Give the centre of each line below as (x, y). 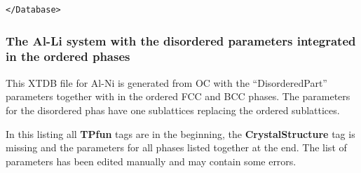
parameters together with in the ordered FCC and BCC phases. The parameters (178, 96)
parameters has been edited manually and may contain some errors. (151, 161)
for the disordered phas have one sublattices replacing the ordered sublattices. (173, 110)
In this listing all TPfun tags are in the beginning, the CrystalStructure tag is (180, 133)
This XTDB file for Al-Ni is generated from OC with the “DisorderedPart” (166, 82)
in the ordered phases (68, 56)
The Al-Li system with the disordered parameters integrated (181, 40)
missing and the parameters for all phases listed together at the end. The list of (176, 147)
